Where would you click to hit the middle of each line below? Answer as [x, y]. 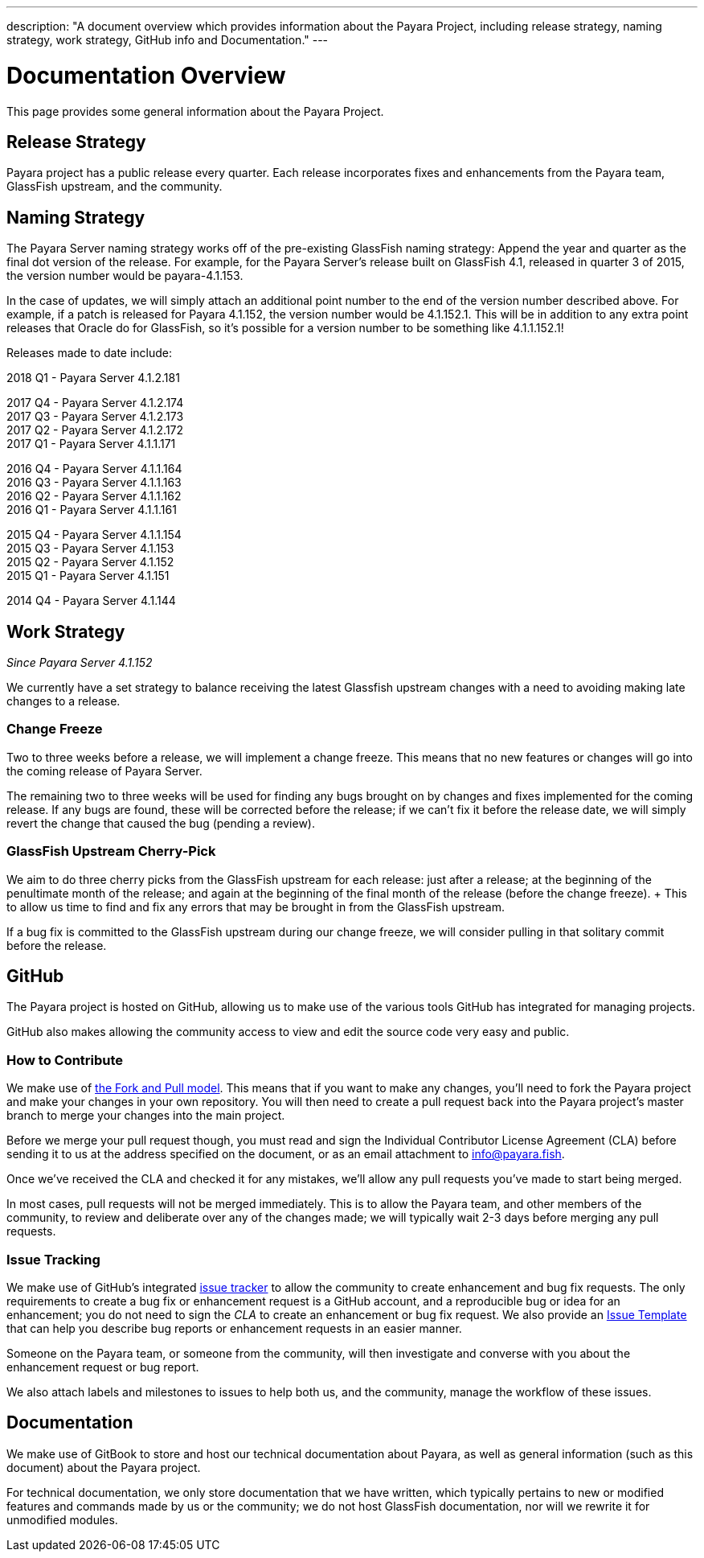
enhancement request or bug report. [103, 1367]
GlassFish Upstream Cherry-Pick [111, 851]
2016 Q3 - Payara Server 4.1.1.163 [94, 483]
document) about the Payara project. [104, 1467]
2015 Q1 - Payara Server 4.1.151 [88, 576]
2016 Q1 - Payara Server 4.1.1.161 [92, 510]
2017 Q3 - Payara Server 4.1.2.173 [95, 417]
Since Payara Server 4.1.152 [80, 663]
